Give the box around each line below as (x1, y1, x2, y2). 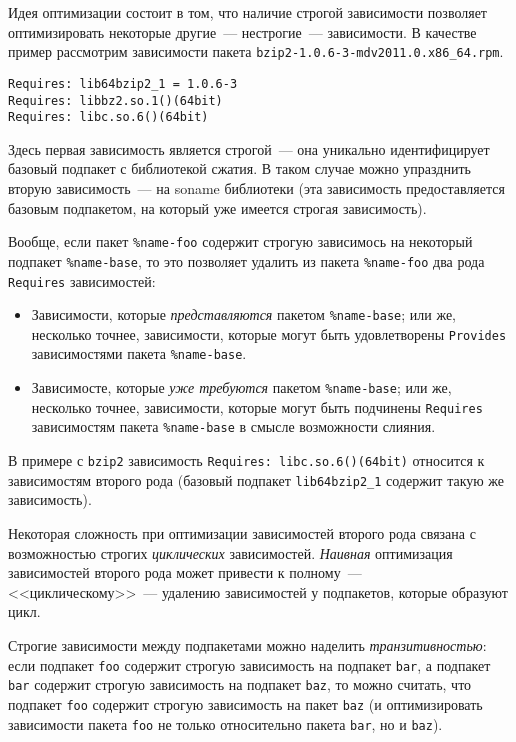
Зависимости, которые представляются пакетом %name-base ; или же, (31, 304, 456, 325)
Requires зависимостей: (8, 270, 156, 291)
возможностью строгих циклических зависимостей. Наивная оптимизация (8, 542, 453, 563)
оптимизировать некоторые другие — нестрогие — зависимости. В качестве (8, 21, 477, 42)
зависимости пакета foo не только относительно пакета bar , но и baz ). (8, 713, 443, 734)
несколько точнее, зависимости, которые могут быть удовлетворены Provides (31, 323, 507, 344)
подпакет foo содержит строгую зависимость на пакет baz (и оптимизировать (8, 693, 483, 714)
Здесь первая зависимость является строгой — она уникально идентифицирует (8, 138, 490, 159)
